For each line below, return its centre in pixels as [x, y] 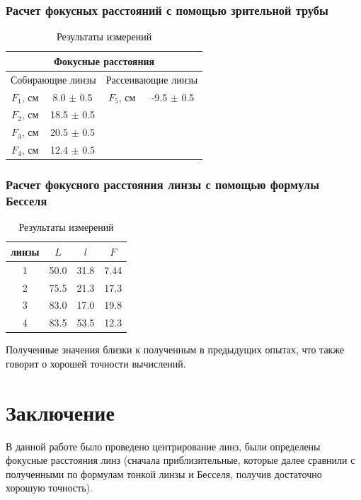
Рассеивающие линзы [152, 79]
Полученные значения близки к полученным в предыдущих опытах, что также [175, 350]
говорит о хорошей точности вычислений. [96, 363]
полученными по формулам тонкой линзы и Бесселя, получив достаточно [164, 473]
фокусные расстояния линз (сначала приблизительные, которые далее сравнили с [180, 460]
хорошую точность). [49, 488]
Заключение [60, 412]
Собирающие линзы [53, 79]
